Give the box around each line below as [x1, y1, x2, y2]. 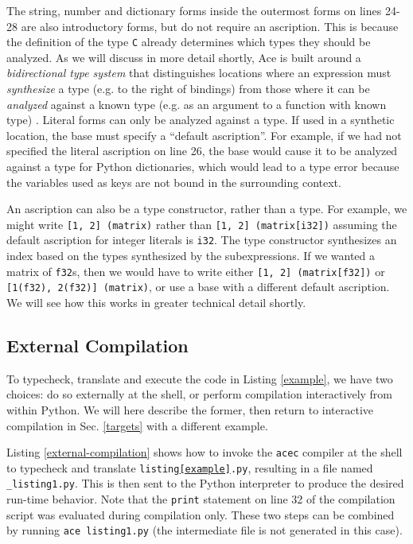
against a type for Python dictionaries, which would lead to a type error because [6, 158, 399, 174]
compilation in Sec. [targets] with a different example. [6, 417, 268, 433]
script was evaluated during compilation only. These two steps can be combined [6, 506, 395, 523]
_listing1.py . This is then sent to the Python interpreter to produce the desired [6, 475, 404, 492]
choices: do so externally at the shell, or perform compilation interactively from [6, 386, 393, 402]
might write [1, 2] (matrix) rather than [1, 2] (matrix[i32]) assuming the [6, 216, 397, 232]
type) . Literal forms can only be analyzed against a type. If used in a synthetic [6, 111, 395, 128]
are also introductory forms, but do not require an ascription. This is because [21, 17, 399, 34]
